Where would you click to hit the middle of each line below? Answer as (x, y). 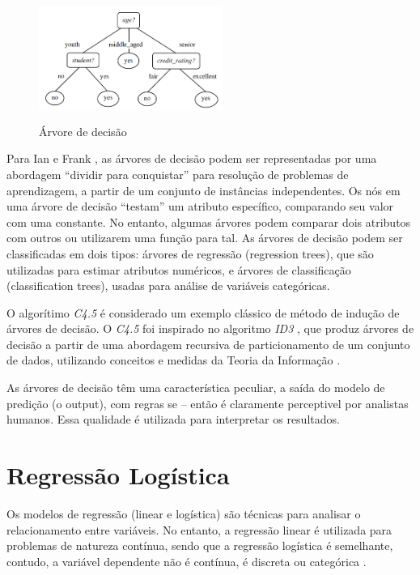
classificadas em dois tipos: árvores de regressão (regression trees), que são (190, 253)
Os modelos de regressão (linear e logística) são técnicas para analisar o (184, 513)
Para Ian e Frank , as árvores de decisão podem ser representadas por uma (192, 158)
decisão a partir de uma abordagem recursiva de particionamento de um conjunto (208, 344)
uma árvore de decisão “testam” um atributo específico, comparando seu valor (200, 206)
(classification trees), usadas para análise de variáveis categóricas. (168, 285)
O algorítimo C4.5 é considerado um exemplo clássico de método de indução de (203, 312)
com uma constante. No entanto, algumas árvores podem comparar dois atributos (209, 221)
